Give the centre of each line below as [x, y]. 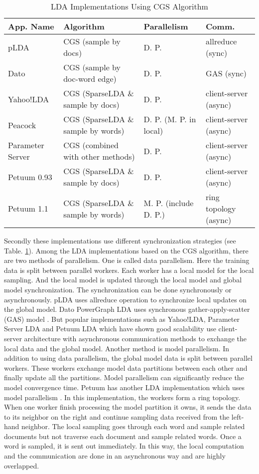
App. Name [31, 26]
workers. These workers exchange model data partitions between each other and [126, 367]
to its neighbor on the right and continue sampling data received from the [117, 416]
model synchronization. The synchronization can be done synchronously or [118, 289]
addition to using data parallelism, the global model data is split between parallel [128, 358]
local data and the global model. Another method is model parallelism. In [117, 348]
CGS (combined [91, 145]
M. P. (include [169, 203]
